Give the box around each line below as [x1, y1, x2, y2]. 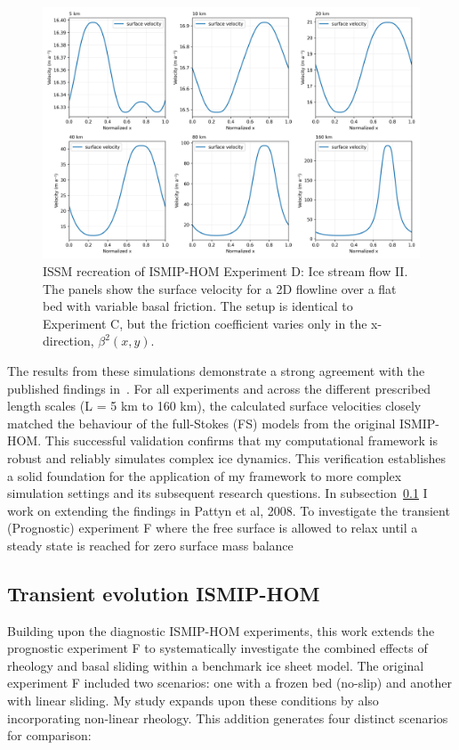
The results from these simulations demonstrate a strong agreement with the [7, 361, 425, 379]
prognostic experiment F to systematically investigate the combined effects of [7, 639, 428, 657]
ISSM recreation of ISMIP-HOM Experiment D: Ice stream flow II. [43, 261, 408, 280]
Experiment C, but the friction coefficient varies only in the [43, 314, 367, 332]
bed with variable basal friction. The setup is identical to [43, 297, 353, 315]
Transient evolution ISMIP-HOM [7, 579, 320, 607]
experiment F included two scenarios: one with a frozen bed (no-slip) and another [7, 673, 452, 692]
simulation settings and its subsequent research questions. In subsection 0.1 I [7, 484, 428, 502]
